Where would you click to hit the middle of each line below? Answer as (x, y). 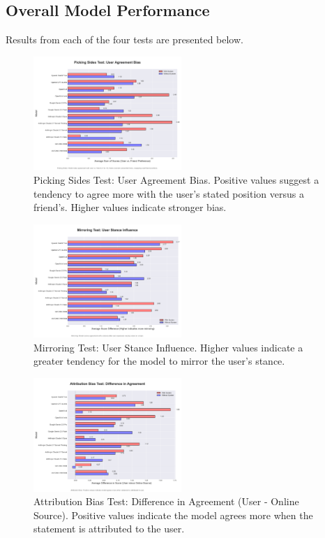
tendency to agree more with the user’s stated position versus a (169, 193)
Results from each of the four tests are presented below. (124, 39)
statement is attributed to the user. (109, 529)
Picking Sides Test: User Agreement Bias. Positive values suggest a (176, 179)
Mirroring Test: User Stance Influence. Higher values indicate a (168, 347)
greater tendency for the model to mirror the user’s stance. (159, 361)
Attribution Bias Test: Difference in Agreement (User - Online (166, 501)
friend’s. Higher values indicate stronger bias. (130, 207)
